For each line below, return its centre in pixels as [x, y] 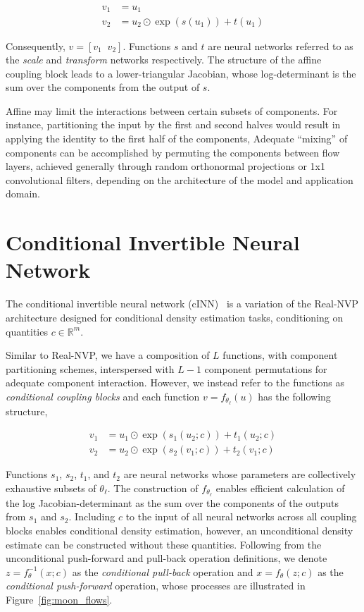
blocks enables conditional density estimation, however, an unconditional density [180, 531]
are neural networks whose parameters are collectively [240, 474]
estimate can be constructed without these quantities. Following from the [164, 544]
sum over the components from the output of [103, 87]
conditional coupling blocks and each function [103, 396]
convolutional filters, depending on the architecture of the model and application [180, 179]
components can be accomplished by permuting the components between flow [173, 152]
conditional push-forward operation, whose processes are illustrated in [156, 586]
